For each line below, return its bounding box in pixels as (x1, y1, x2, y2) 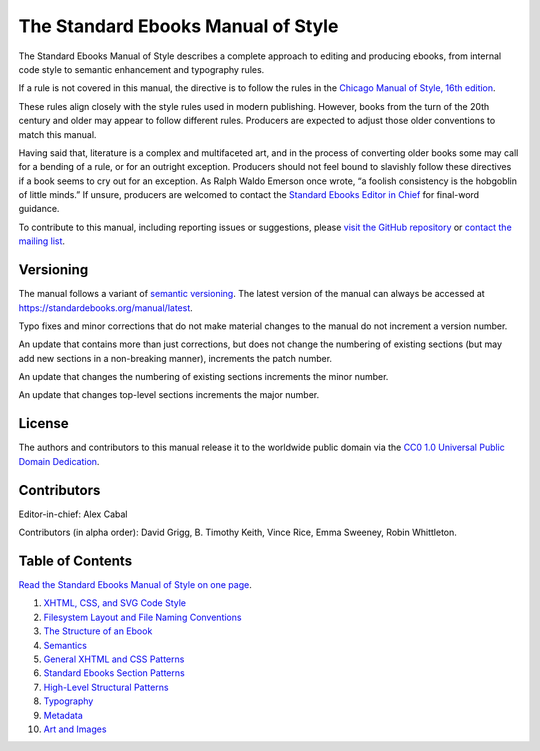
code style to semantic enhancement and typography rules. (18, 63, 265, 75)
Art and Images (43, 723, 107, 735)
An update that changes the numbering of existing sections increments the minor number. (18, 371, 389, 383)
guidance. (18, 203, 60, 215)
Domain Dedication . (18, 455, 100, 467)
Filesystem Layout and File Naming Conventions (43, 611, 242, 623)
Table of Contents (18, 552, 133, 569)
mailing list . (18, 235, 65, 247)
